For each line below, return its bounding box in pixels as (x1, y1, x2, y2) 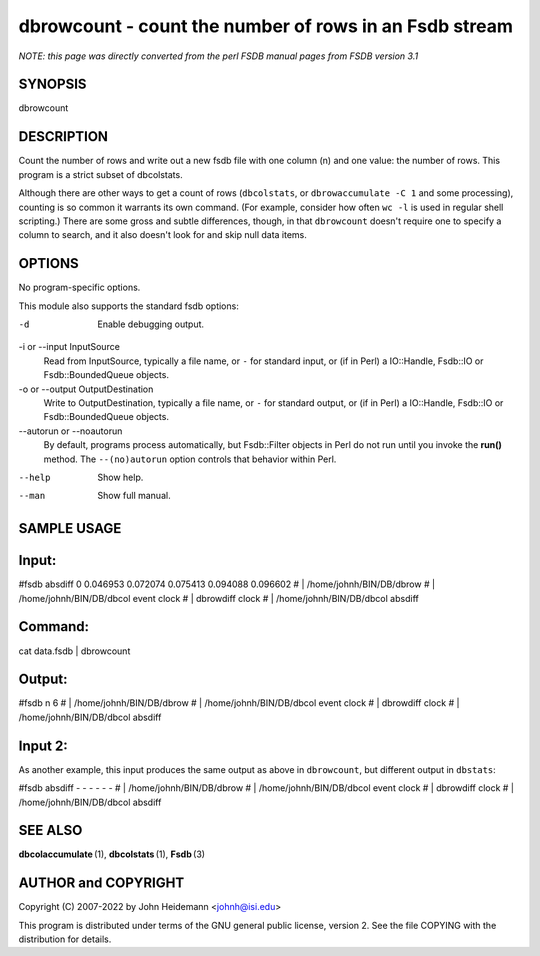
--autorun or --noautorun (18, 425, 123, 437)
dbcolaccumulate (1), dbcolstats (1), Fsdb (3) (18, 848, 205, 860)
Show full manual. (97, 490, 171, 502)
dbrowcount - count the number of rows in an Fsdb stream (18, 15, 514, 37)
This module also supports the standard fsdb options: (18, 300, 239, 312)
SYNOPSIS (18, 76, 87, 93)
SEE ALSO (18, 822, 83, 839)
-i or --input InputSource (18, 341, 120, 353)
